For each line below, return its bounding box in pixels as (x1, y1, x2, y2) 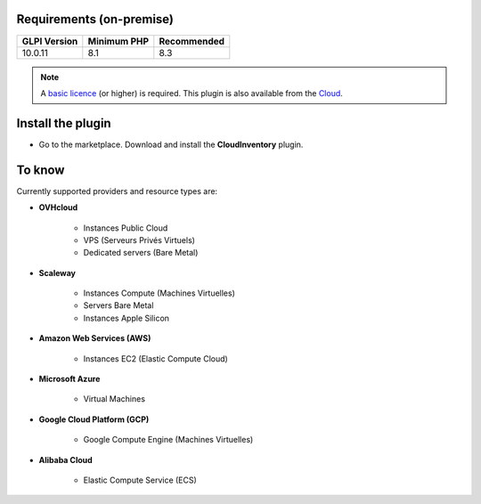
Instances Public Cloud (83, 223, 168, 233)
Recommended (159, 35, 225, 47)
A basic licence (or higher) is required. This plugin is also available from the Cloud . (40, 87, 343, 98)
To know (16, 162, 65, 177)
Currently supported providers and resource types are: (16, 185, 218, 196)
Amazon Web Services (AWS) (38, 333, 151, 344)
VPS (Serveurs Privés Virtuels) (83, 234, 196, 245)
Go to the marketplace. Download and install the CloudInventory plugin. (38, 139, 304, 150)
